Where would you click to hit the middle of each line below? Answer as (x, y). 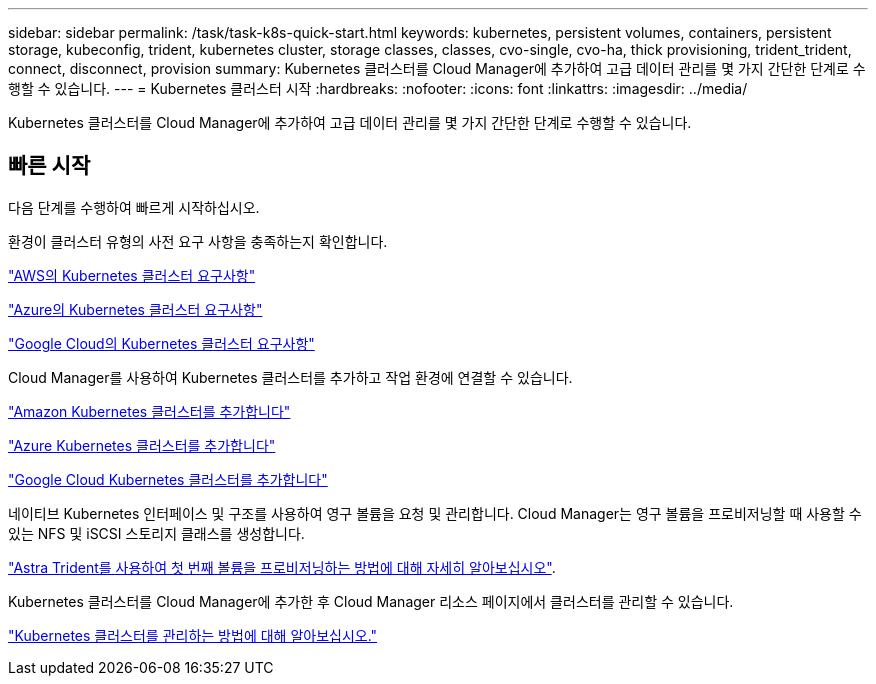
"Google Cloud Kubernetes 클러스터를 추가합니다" (168, 479)
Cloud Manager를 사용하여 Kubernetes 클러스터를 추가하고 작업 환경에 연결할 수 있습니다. (290, 377)
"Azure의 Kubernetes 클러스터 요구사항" (135, 309)
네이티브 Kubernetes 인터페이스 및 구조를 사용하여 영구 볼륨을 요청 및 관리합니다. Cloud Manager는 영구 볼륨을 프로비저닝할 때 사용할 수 (435, 513)
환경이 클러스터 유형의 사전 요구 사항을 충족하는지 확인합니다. (198, 241)
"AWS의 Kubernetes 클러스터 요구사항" (132, 275)
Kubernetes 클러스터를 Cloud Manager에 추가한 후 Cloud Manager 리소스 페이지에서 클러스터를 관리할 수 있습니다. (371, 601)
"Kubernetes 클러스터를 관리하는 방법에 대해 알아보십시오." (193, 635)
